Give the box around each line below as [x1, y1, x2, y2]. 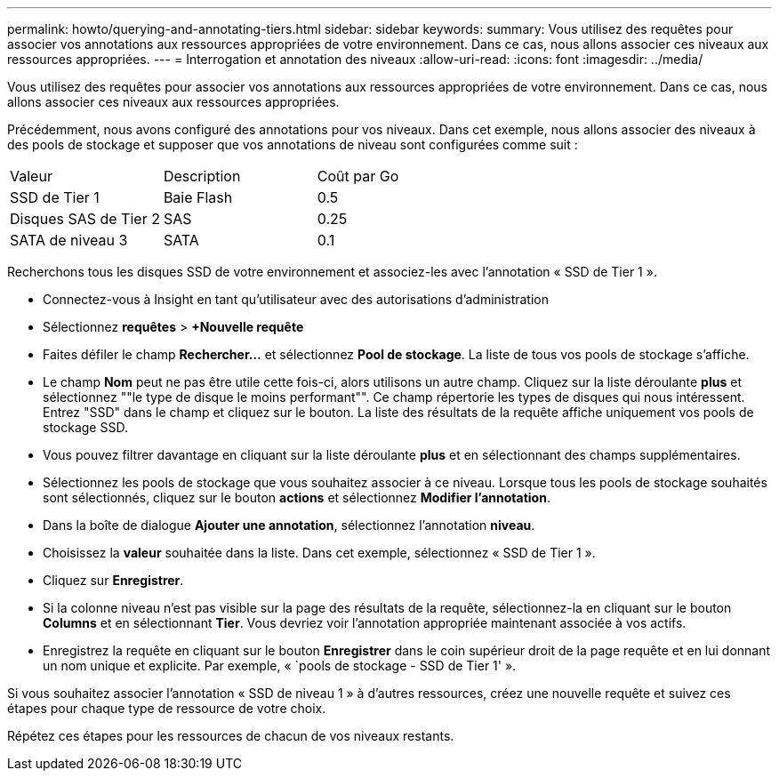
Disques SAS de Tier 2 [10, 210, 160, 228]
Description [163, 167, 241, 185]
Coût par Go [317, 167, 399, 185]
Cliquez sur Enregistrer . [43, 573, 184, 588]
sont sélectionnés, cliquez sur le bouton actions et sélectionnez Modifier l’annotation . [43, 490, 550, 505]
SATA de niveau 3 [10, 231, 128, 249]
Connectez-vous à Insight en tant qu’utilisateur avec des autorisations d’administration [43, 292, 549, 307]
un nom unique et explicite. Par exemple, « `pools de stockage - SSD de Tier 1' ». [43, 658, 517, 673]
